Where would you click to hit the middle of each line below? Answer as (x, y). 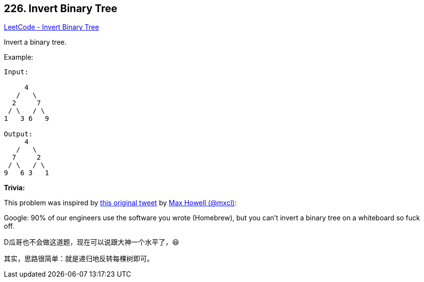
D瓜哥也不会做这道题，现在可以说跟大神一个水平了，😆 (92, 242)
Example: (19, 57)
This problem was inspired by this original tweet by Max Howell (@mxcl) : (120, 203)
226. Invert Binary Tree (61, 8)
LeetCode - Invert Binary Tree (52, 27)
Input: (16, 72)
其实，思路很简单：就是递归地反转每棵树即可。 (79, 259)
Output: (18, 134)
